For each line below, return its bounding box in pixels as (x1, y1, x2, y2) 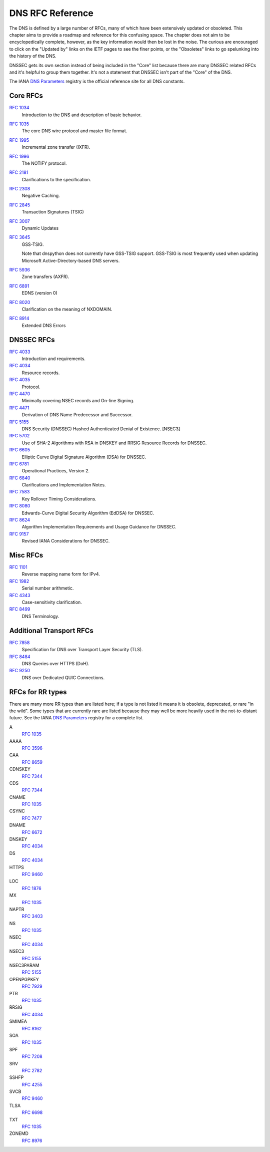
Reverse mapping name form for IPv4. (21, 571, 100, 577)
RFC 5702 (9, 433, 30, 439)
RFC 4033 (9, 349, 30, 355)
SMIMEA (9, 1018, 27, 1024)
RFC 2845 (9, 202, 30, 208)
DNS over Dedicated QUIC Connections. (21, 674, 105, 681)
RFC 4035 (9, 377, 30, 383)
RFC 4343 (9, 592, 30, 598)
